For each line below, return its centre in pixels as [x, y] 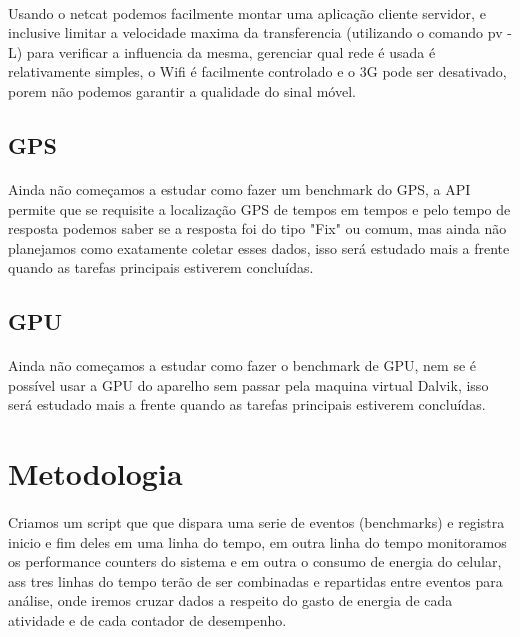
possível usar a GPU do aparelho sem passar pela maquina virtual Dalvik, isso [248, 384]
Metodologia [95, 473]
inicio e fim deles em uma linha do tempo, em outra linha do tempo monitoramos [257, 541]
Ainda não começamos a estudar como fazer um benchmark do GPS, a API [239, 188]
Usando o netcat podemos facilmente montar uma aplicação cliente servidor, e [247, 12]
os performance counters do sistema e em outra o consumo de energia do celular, [255, 561]
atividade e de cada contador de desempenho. [147, 620]
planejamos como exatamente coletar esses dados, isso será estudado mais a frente [259, 247]
